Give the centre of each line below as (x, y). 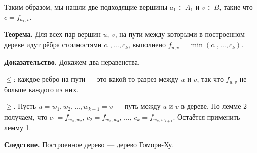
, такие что (236, 7)
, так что (210, 79)
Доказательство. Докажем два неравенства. (72, 62)
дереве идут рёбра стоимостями (53, 44)
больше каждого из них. (41, 89)
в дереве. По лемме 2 (214, 106)
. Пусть (25, 106)
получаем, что (26, 116)
